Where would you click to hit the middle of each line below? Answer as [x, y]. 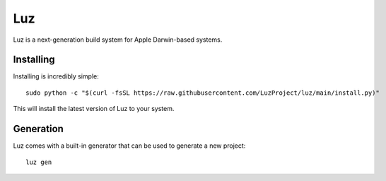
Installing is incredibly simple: [56, 76]
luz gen [39, 162]
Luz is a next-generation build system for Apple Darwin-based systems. [118, 40]
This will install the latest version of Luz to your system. [94, 109]
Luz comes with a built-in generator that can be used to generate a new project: [129, 146]
